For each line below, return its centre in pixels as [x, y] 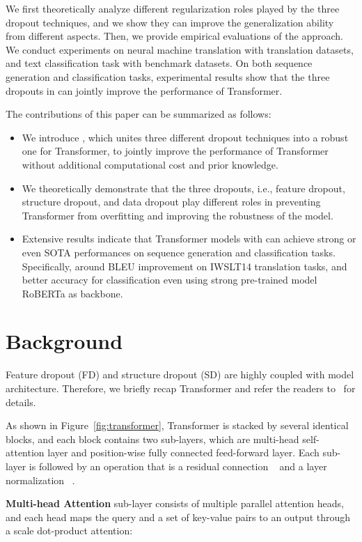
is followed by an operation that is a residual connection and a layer [178, 466]
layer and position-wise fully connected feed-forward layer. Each [183, 452]
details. [21, 402]
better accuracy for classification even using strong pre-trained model [170, 280]
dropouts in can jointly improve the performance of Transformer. [144, 90]
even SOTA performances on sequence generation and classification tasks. [179, 252]
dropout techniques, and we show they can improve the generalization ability [170, 22]
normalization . [40, 480]
